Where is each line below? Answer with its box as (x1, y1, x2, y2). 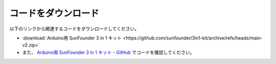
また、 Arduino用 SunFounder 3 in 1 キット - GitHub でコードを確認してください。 (22, 49, 195, 55)
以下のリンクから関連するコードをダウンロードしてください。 (9, 26, 140, 32)
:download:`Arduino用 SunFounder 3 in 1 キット (22, 35, 122, 41)
